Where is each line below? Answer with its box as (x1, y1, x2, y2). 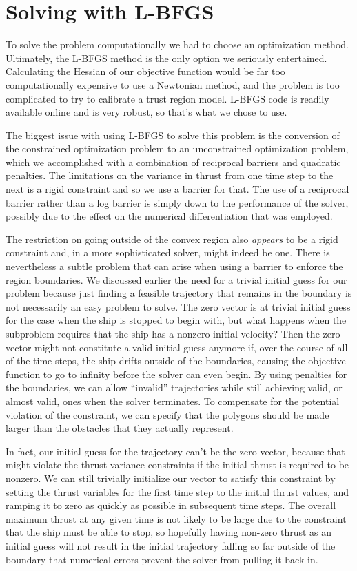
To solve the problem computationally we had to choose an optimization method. (6, 37, 349, 52)
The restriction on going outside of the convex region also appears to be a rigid (6, 231, 338, 246)
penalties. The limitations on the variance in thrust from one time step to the (6, 168, 334, 183)
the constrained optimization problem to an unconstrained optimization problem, (6, 141, 349, 156)
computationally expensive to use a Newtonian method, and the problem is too (6, 77, 340, 92)
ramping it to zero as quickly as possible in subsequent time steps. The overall (6, 498, 336, 512)
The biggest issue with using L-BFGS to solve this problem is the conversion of (6, 127, 340, 142)
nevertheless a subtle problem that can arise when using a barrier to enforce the (6, 259, 343, 273)
